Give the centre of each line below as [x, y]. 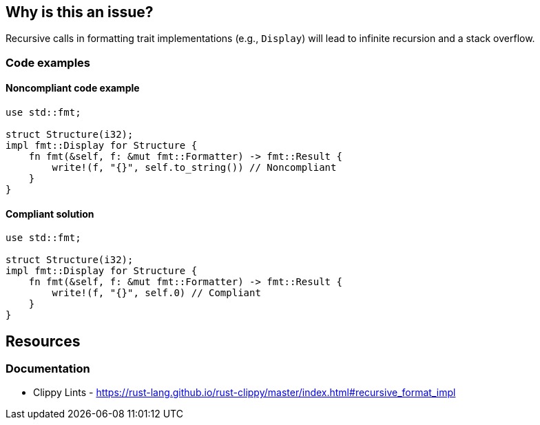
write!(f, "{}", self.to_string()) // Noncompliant [194, 168]
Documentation [48, 369]
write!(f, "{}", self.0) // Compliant [156, 293]
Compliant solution [50, 214]
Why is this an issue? [80, 12]
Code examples [48, 62]
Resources [43, 341]
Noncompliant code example [73, 88]
